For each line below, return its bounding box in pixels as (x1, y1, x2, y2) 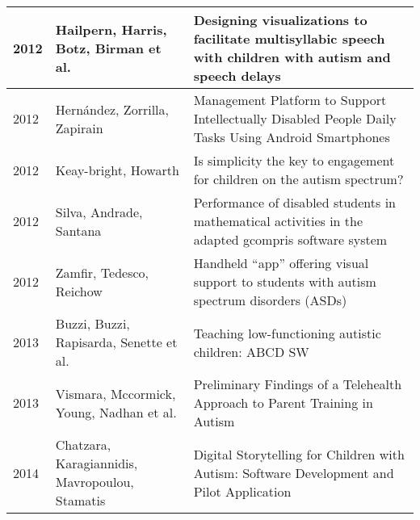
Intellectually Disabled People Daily (193, 109, 397, 128)
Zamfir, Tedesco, (55, 262, 149, 282)
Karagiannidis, (55, 454, 138, 472)
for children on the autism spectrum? (193, 170, 404, 188)
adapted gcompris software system (193, 230, 388, 249)
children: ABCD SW (193, 342, 309, 361)
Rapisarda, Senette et (55, 333, 178, 351)
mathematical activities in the (193, 212, 363, 230)
